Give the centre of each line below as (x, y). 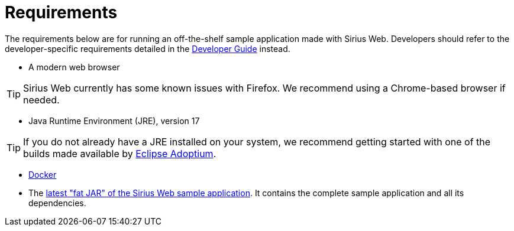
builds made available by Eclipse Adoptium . (120, 153)
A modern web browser (74, 67)
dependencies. (57, 203)
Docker (43, 174)
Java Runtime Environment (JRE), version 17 (114, 121)
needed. (41, 100)
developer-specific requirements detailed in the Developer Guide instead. (148, 48)
